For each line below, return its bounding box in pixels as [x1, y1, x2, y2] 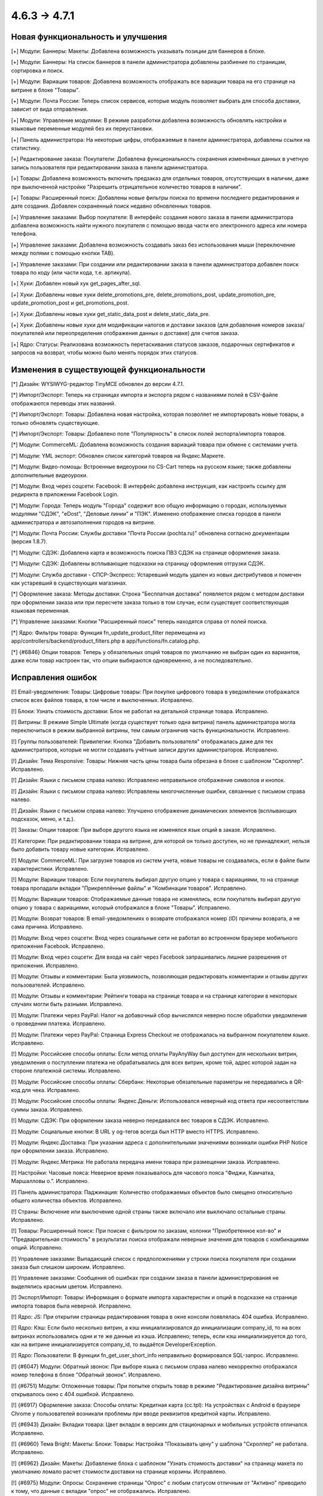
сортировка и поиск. [11, 66, 64, 74]
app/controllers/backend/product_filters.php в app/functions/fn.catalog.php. [11, 637, 200, 644]
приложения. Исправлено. [11, 962, 79, 969]
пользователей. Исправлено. [11, 981, 86, 989]
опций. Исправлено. [11, 1244, 63, 1251]
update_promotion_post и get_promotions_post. [11, 299, 129, 306]
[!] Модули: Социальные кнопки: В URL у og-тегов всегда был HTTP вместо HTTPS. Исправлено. [11, 1128, 260, 1135]
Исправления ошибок [11, 672, 97, 682]
